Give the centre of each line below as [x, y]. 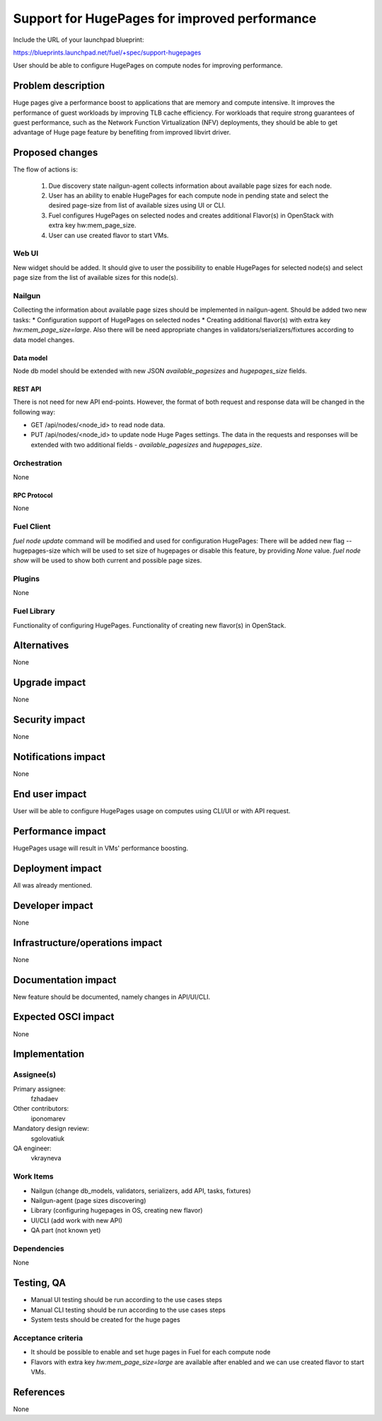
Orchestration [38, 463]
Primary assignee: [40, 1089]
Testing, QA [40, 1283]
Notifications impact [59, 757]
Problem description [59, 86]
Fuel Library [34, 611]
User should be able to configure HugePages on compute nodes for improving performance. [148, 66]
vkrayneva [46, 1158]
